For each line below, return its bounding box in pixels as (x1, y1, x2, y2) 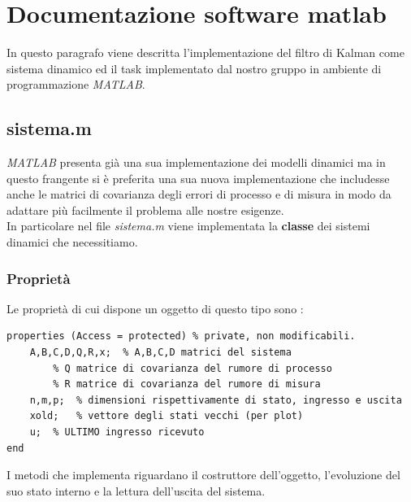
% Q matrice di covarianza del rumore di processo (53, 362, 332, 374)
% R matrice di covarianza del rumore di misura (53, 378, 321, 391)
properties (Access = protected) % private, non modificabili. (6, 330, 356, 343)
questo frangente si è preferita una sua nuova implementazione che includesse (6, 169, 390, 186)
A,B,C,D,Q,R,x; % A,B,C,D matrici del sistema (29, 347, 292, 359)
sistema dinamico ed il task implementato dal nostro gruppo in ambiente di (6, 59, 382, 76)
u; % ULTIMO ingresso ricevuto (29, 426, 205, 439)
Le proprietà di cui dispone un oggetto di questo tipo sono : (6, 299, 304, 316)
